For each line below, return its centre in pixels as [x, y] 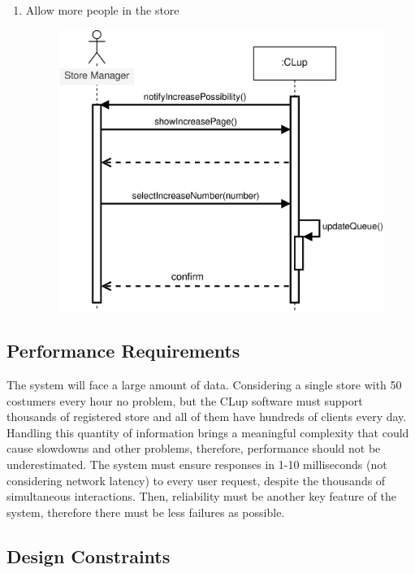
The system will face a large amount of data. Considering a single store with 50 [204, 384]
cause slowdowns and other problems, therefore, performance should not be [194, 448]
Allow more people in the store [102, 10]
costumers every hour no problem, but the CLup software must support [185, 400]
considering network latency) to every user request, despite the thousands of [196, 480]
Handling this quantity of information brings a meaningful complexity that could [208, 432]
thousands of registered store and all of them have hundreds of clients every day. [207, 417]
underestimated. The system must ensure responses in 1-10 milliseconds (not [197, 464]
